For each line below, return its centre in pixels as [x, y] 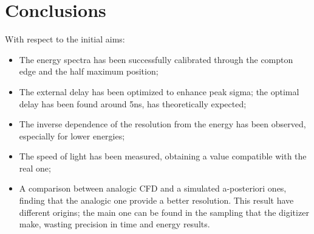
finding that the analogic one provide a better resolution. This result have [156, 200]
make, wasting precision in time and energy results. [114, 224]
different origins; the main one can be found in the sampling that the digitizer [164, 212]
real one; [35, 168]
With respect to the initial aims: [65, 39]
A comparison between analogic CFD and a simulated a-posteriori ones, [153, 188]
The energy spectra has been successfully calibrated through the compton [156, 59]
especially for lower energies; [72, 135]
